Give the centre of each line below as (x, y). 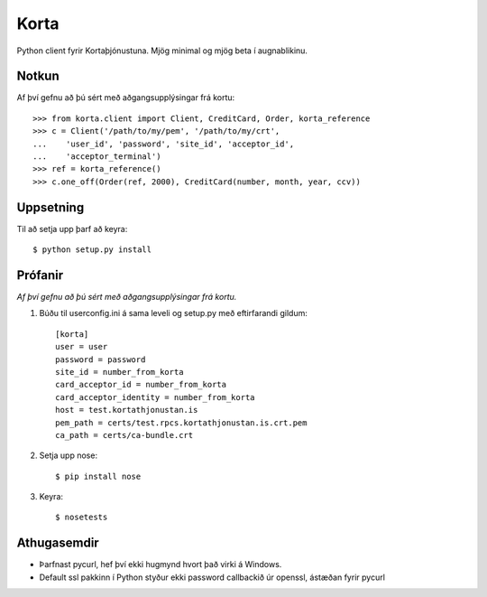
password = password (101, 359)
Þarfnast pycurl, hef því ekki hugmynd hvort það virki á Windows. (161, 564)
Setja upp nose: (69, 455)
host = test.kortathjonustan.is (127, 410)
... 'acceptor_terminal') (97, 157)
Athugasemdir (58, 543)
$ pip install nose (98, 476)
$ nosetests (82, 518)
